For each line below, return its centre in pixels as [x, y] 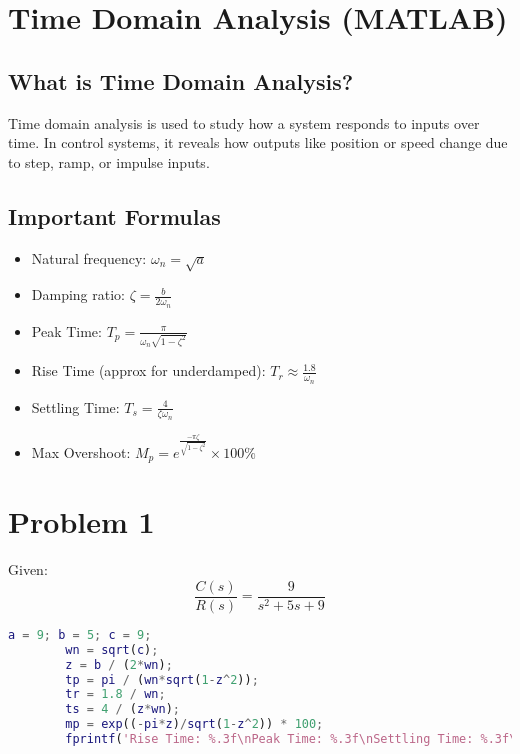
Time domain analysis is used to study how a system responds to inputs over [244, 122]
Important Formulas [114, 215]
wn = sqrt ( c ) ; [112, 649]
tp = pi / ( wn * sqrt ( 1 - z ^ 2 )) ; [162, 679]
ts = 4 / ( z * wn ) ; [122, 709]
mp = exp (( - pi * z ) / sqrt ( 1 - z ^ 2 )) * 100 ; [194, 724]
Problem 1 [81, 521]
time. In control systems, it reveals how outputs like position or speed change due [258, 142]
